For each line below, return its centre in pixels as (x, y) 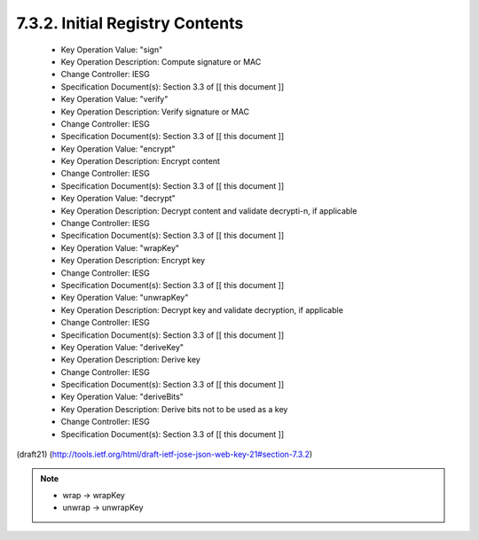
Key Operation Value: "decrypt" (118, 199)
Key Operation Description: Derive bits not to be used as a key (174, 409)
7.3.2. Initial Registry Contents (130, 23)
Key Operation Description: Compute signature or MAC (161, 61)
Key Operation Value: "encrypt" (118, 149)
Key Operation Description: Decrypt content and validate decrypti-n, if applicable (209, 211)
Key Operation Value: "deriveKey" (122, 347)
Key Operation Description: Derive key (131, 360)
